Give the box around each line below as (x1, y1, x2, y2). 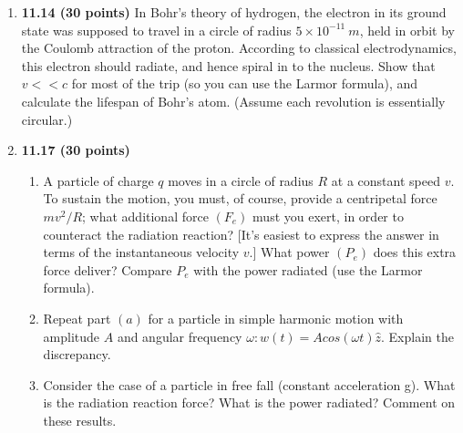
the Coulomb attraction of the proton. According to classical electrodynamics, (21, 38, 457, 57)
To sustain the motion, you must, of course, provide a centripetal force (43, 189, 437, 208)
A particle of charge (43, 170, 154, 190)
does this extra (373, 242, 457, 262)
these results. (43, 410, 117, 429)
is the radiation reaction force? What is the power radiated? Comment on (43, 393, 456, 412)
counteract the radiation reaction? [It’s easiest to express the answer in (43, 224, 439, 243)
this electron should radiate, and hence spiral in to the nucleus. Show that (21, 56, 436, 75)
